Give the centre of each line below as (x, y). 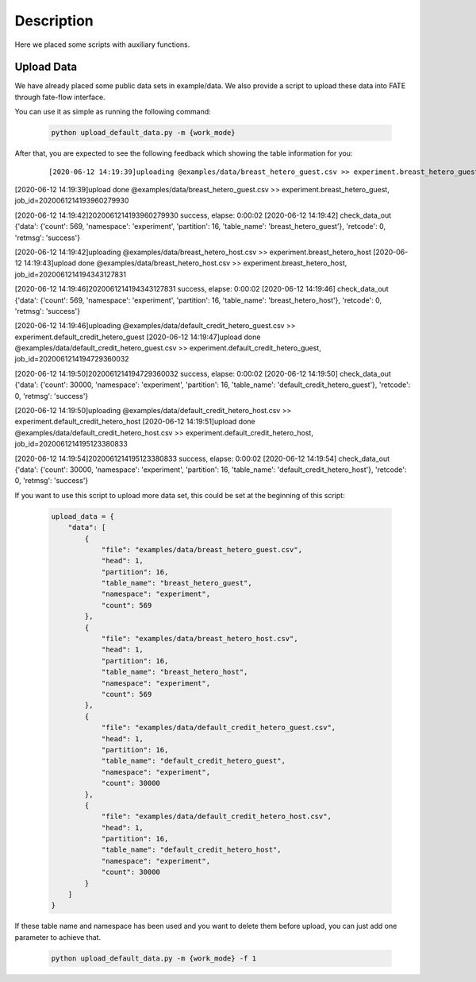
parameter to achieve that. (58, 937)
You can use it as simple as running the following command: (113, 112)
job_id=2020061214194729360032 (72, 359)
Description (54, 21)
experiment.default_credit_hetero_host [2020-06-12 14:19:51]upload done (135, 422)
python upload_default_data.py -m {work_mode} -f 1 (154, 958)
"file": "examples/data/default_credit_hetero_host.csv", (217, 817)
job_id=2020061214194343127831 (71, 274)
